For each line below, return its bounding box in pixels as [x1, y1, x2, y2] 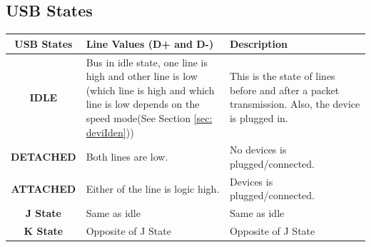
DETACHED [11, 149, 76, 164]
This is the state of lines [229, 69, 335, 84]
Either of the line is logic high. [86, 181, 220, 196]
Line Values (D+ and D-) [86, 36, 214, 51]
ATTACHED [11, 181, 76, 196]
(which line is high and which [86, 82, 215, 97]
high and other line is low [86, 69, 198, 84]
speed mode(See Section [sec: [86, 110, 213, 125]
